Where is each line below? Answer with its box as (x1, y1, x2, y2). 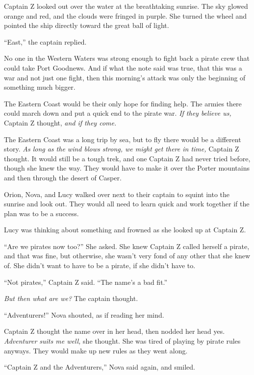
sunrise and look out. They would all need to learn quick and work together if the (4, 199, 250, 209)
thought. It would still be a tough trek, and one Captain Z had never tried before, (4, 153, 251, 163)
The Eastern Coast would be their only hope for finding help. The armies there (4, 98, 242, 108)
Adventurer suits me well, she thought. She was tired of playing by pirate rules (4, 336, 241, 346)
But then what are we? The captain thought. (4, 293, 138, 303)
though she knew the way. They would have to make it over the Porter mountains (4, 163, 250, 173)
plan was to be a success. (4, 208, 79, 218)
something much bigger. (4, 82, 76, 92)
